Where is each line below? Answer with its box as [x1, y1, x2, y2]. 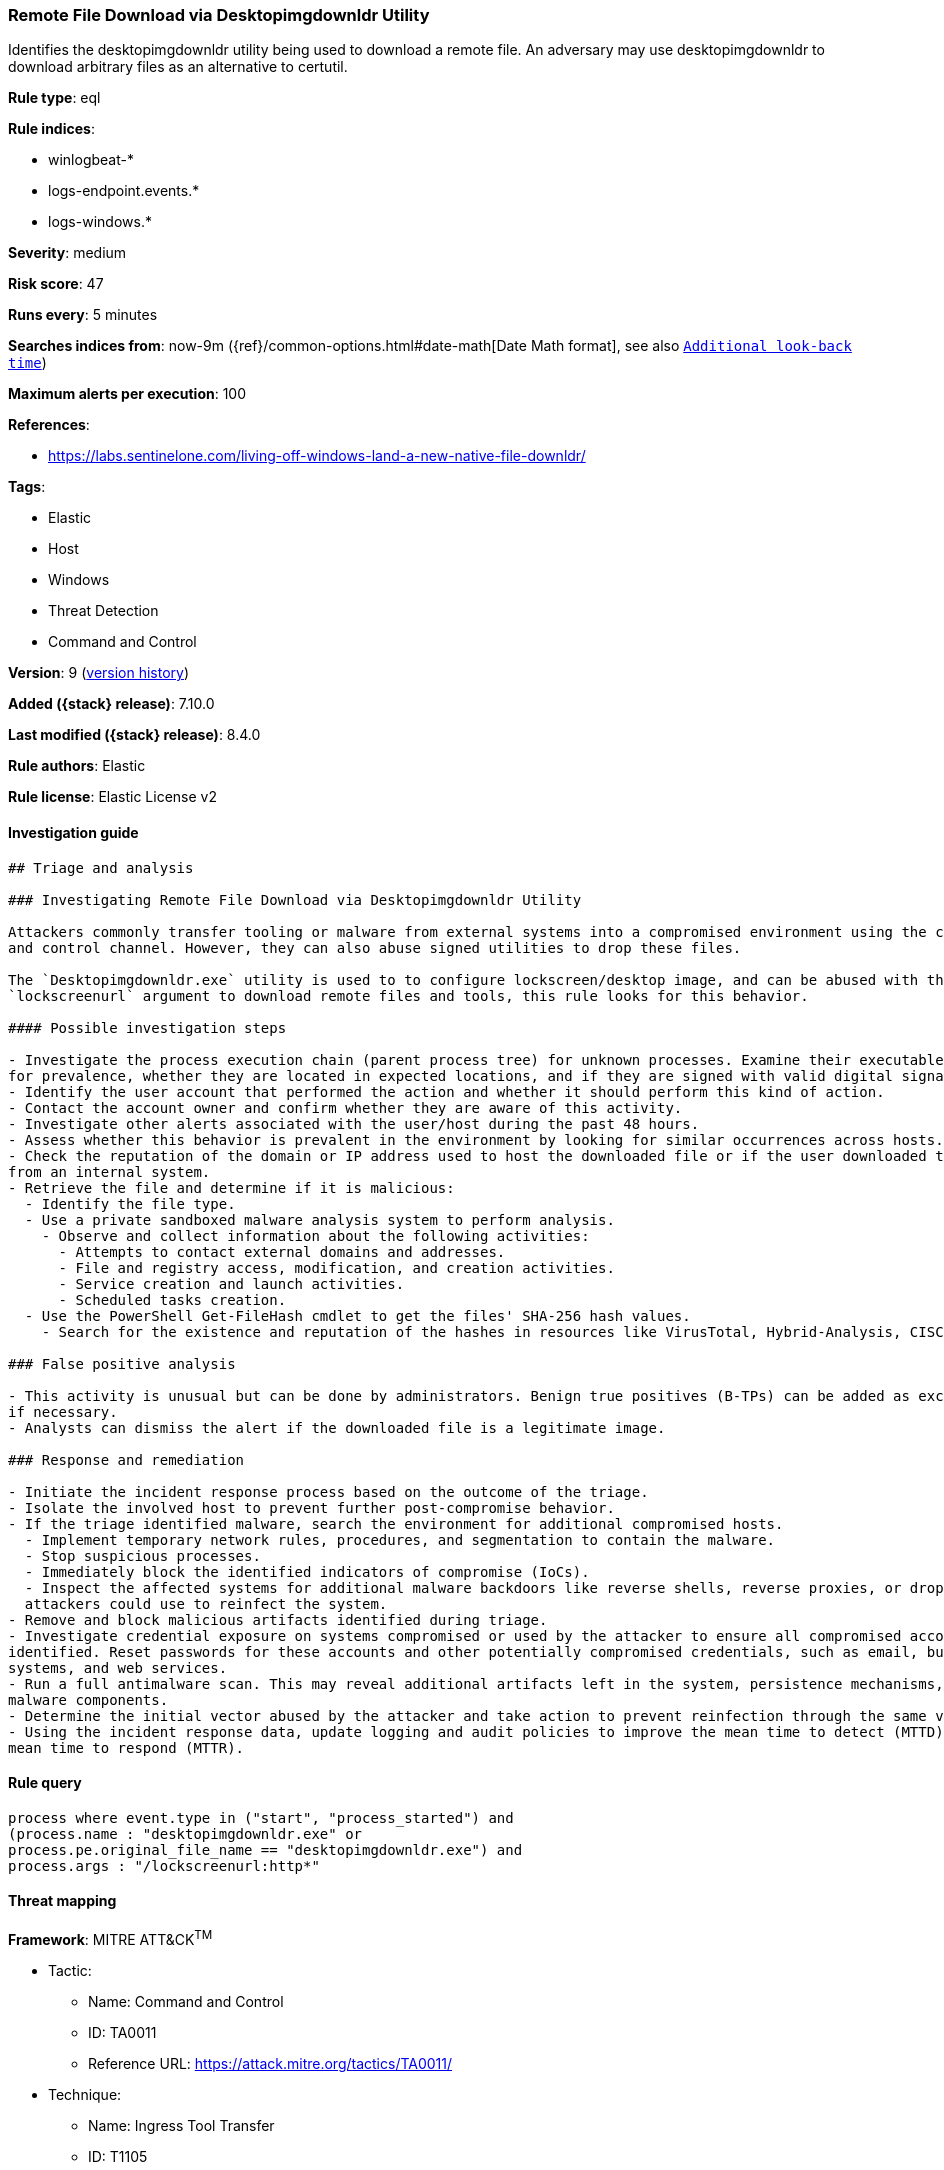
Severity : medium [8, 244, 127, 262]
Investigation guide [8, 823, 139, 841]
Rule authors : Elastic [8, 757, 146, 775]
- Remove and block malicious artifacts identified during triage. [8, 1611, 548, 1628]
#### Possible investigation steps [8, 1019, 287, 1036]
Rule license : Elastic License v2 [8, 788, 217, 806]
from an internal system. [8, 1163, 211, 1180]
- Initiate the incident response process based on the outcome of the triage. [8, 1483, 649, 1500]
